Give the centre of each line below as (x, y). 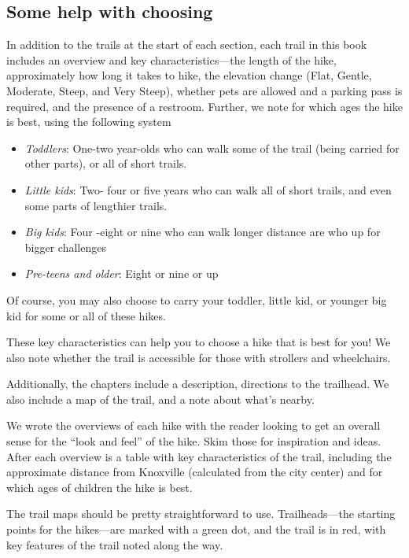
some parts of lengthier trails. (96, 205)
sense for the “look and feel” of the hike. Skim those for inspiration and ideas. (194, 441)
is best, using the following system (89, 122)
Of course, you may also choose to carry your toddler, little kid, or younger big (197, 299)
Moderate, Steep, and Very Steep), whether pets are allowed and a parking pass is (204, 90)
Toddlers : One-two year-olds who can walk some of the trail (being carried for (212, 148)
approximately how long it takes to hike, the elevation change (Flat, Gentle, (189, 75)
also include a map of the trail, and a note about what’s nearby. (160, 399)
